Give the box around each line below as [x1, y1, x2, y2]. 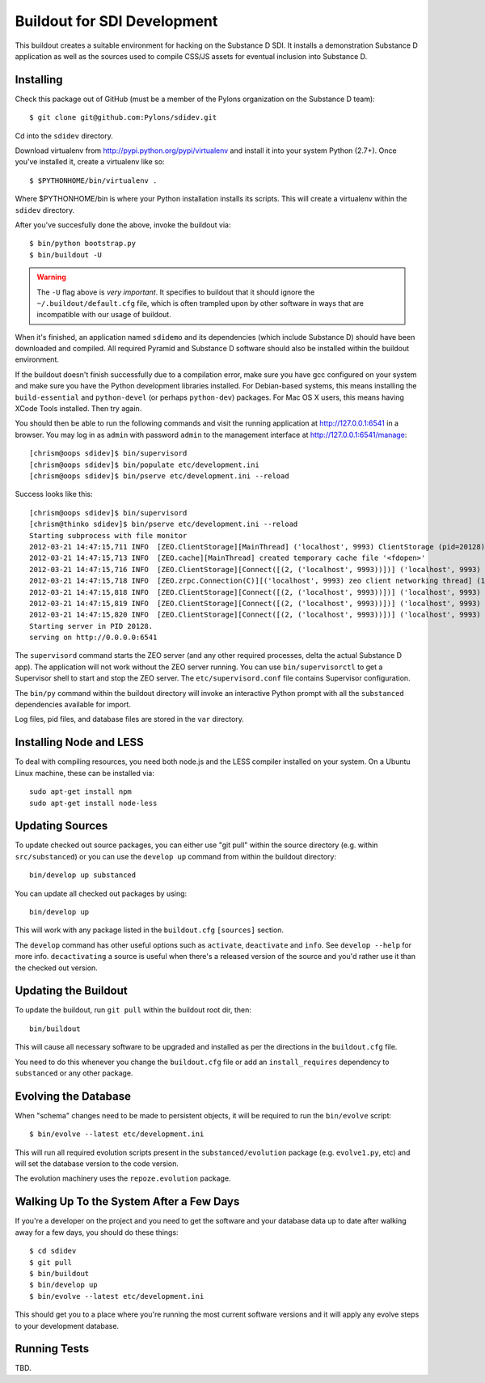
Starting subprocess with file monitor [29, 531, 188, 540]
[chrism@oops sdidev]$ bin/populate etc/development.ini [29, 460, 260, 469]
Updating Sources [15, 819, 108, 833]
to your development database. [15, 1321, 120, 1330]
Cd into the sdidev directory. [15, 130, 113, 141]
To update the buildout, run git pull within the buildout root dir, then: [15, 1005, 252, 1015]
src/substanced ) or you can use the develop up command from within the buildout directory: [15, 851, 337, 861]
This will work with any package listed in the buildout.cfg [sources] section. [15, 925, 285, 935]
